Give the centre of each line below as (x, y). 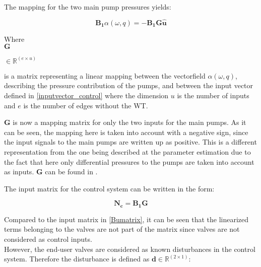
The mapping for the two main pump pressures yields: (88, 7)
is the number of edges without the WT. (86, 105)
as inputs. (19, 172)
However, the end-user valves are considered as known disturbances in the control (130, 249)
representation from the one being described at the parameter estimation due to (127, 152)
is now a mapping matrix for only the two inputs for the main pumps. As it (129, 122)
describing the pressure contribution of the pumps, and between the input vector (129, 85)
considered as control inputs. (48, 239)
